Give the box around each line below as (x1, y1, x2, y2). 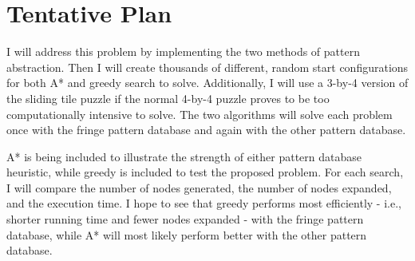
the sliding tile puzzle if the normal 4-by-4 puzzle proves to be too (6, 89, 330, 106)
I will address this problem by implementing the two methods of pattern (6, 43, 360, 60)
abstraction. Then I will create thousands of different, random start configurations (6, 58, 409, 75)
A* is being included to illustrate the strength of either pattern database (6, 148, 362, 164)
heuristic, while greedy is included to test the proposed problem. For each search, (6, 164, 404, 180)
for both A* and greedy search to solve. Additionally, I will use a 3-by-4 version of (6, 74, 409, 91)
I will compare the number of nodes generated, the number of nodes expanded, (6, 179, 392, 196)
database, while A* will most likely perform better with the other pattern (6, 226, 367, 243)
